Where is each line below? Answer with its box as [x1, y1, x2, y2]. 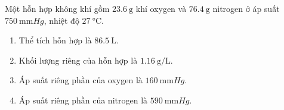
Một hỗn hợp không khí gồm [5, 2, 110, 14]
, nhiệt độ [44, 14, 79, 26]
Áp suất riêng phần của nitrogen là [18, 93, 148, 106]
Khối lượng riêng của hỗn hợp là [18, 54, 138, 66]
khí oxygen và [135, 2, 187, 14]
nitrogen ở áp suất [212, 2, 280, 14]
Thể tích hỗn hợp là [18, 34, 92, 46]
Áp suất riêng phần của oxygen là [18, 74, 143, 86]
